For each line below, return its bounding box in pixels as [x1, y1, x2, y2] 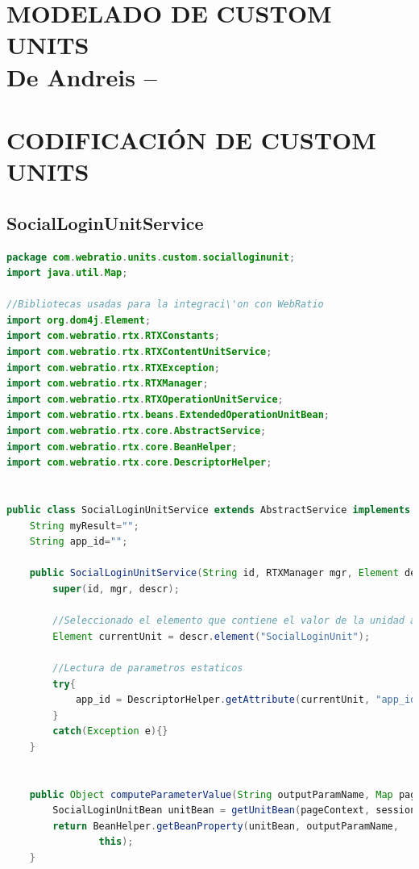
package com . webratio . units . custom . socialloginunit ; [6, 251, 296, 263]
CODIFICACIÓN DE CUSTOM [6, 123, 376, 156]
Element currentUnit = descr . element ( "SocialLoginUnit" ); [52, 630, 371, 642]
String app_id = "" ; [29, 536, 128, 548]
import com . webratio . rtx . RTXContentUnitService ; [6, 346, 272, 358]
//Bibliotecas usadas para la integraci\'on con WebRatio [6, 299, 324, 311]
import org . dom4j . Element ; [6, 314, 151, 326]
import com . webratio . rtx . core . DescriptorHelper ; [6, 457, 272, 469]
